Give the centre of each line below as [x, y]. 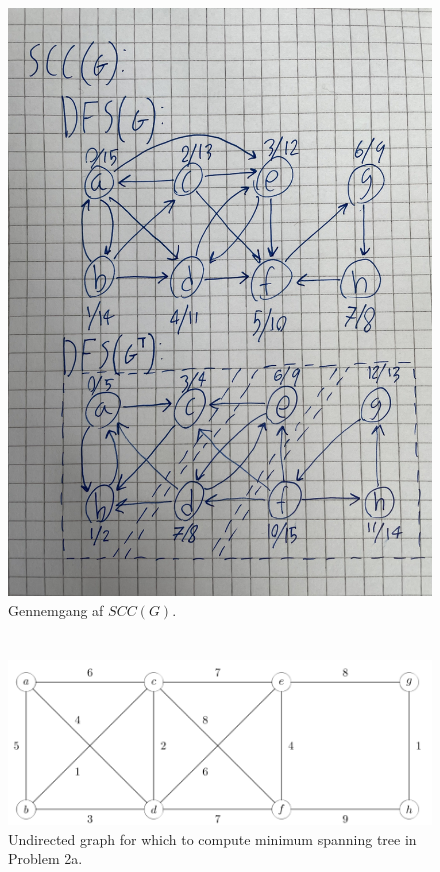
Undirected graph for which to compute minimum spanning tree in [212, 838]
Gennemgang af [56, 609]
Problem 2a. [45, 858]
